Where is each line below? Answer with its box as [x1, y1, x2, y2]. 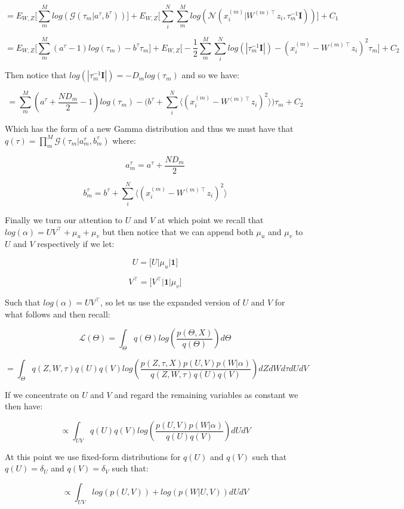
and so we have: [181, 69, 239, 81]
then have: [5, 400, 43, 412]
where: [112, 134, 136, 146]
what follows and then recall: [5, 307, 110, 320]
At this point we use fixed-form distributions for [5, 450, 181, 462]
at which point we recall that [158, 213, 264, 226]
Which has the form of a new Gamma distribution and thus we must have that [5, 122, 294, 135]
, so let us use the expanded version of [100, 296, 240, 309]
